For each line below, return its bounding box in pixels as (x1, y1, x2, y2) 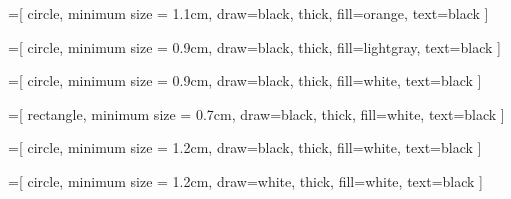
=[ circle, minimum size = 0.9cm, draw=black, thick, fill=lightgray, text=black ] (8, 36, 501, 57)
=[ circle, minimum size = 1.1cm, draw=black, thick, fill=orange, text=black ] (8, 3, 489, 23)
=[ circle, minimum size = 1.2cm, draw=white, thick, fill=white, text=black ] (8, 170, 483, 191)
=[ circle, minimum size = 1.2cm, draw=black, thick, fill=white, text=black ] (8, 137, 482, 158)
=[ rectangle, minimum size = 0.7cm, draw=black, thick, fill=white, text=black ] (8, 103, 505, 124)
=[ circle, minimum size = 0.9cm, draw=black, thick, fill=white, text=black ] (8, 70, 482, 91)
